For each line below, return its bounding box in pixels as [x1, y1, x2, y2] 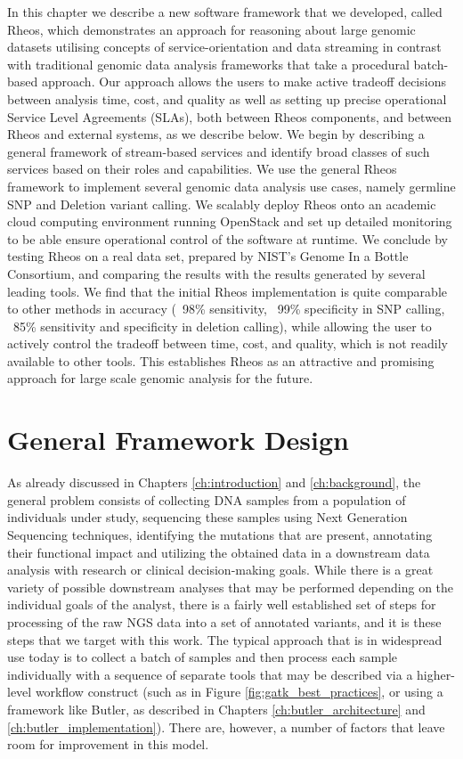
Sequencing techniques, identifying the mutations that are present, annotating [7, 525, 433, 543]
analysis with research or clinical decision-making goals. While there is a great [7, 560, 434, 579]
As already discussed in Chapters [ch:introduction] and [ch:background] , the [7, 473, 421, 492]
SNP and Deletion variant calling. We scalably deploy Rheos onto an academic [7, 194, 436, 213]
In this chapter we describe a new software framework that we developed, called [7, 3, 443, 20]
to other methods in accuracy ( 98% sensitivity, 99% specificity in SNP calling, [7, 299, 445, 318]
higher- [417, 665, 455, 683]
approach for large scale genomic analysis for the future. [7, 369, 313, 388]
